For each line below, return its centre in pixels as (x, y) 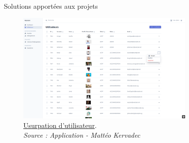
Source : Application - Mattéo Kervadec (82, 135)
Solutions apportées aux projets (51, 6)
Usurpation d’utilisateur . (60, 125)
